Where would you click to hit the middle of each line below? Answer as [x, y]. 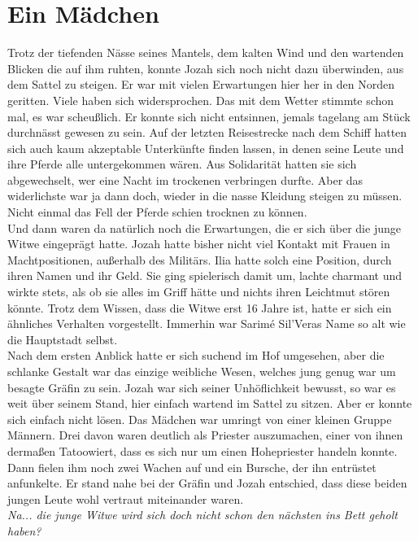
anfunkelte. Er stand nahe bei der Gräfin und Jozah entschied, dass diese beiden [207, 483]
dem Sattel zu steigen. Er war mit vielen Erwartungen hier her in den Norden [201, 84]
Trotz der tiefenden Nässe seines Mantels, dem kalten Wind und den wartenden [206, 52]
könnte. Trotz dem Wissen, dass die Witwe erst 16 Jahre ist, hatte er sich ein [200, 307]
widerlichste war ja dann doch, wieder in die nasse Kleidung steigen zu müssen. [205, 196]
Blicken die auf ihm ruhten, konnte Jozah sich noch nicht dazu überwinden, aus [206, 68]
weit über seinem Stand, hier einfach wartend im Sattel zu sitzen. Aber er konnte [210, 403]
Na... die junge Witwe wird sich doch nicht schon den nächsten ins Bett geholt [202, 515]
